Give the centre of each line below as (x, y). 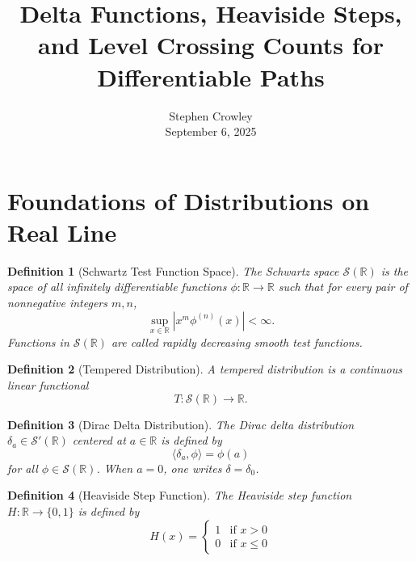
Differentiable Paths (211, 76)
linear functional (48, 385)
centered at (99, 440)
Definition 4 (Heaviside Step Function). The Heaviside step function (180, 495)
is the (395, 270)
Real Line (62, 232)
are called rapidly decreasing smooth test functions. (237, 342)
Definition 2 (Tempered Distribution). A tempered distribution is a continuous (205, 369)
